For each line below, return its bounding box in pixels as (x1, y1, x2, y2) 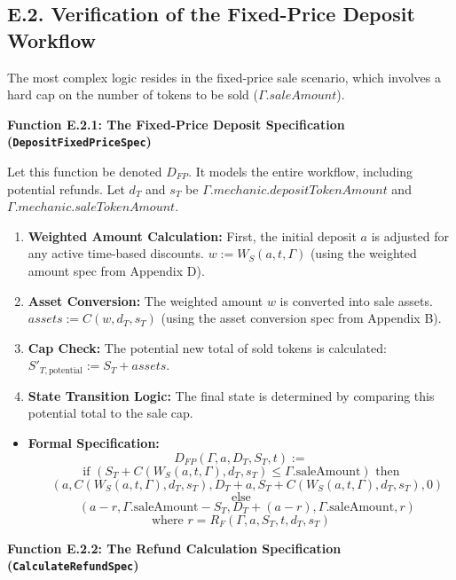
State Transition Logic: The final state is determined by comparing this (28, 386, 435, 404)
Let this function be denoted (7, 162, 162, 181)
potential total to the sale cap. (28, 404, 193, 422)
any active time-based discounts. (28, 244, 204, 263)
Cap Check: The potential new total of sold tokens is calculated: (28, 338, 387, 357)
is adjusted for (371, 226, 449, 245)
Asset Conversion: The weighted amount (28, 291, 263, 310)
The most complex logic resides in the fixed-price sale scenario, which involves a (7, 67, 441, 86)
